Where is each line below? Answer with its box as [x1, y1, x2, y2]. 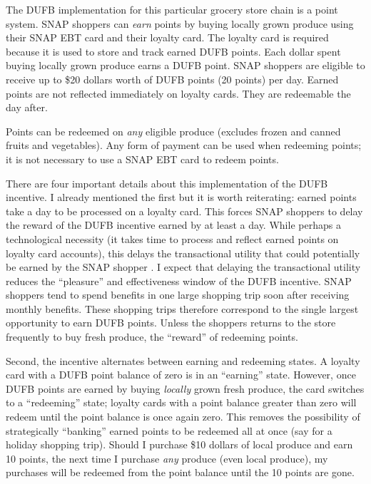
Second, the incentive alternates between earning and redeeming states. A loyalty [6, 353, 360, 368]
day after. [6, 100, 48, 115]
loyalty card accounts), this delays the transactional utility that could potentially [6, 245, 360, 260]
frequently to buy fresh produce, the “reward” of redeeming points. [6, 329, 298, 344]
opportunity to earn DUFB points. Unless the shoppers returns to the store [6, 315, 336, 330]
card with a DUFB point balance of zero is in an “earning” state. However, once [6, 367, 356, 382]
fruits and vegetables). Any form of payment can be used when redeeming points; [6, 138, 362, 153]
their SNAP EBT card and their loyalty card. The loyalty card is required [6, 30, 329, 45]
